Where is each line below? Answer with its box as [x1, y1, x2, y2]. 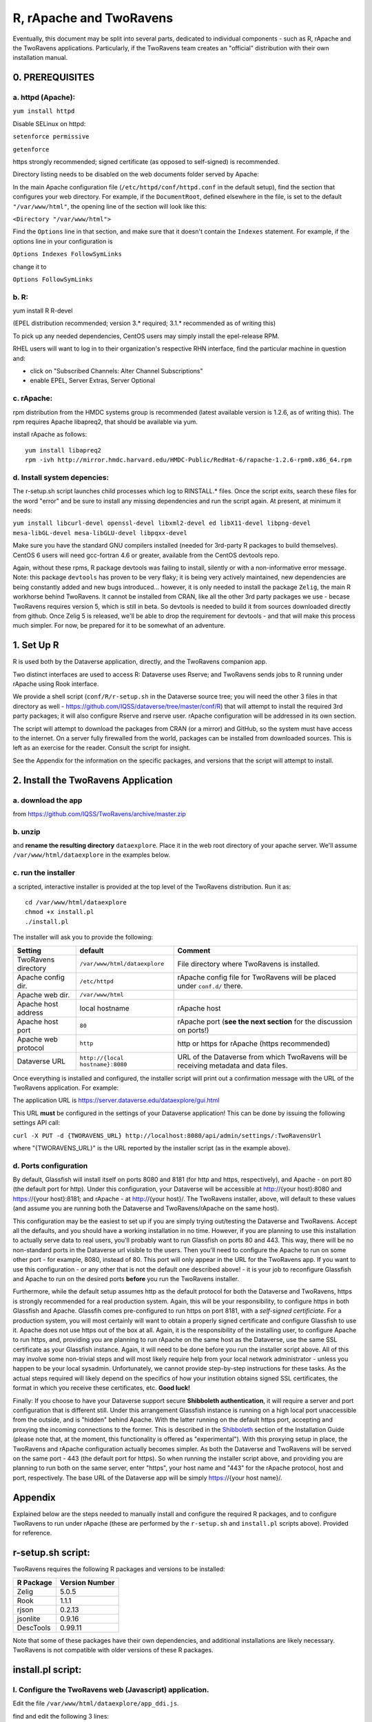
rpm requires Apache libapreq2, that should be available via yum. [12, 417, 198, 426]
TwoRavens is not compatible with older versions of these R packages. [12, 1646, 214, 1654]
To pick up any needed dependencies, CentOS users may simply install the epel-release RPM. [12, 331, 280, 340]
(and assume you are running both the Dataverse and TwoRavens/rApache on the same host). [12, 1204, 279, 1212]
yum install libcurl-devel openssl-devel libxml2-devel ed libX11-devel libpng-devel [12, 519, 311, 527]
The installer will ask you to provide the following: [12, 933, 153, 942]
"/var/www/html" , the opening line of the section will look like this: [12, 202, 207, 210]
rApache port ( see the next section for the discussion [177, 1017, 353, 1026]
